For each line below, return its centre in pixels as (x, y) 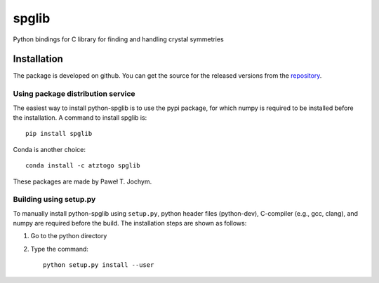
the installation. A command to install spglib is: (80, 117)
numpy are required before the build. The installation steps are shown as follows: (130, 223)
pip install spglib (59, 134)
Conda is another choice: (49, 149)
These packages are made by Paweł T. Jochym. (82, 181)
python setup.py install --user (99, 265)
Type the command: (60, 249)
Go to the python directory (69, 236)
